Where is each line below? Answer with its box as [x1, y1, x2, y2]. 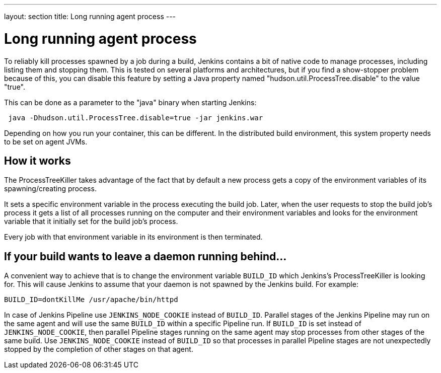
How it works [4, 154, 71, 167]
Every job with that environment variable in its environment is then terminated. [4, 233, 263, 242]
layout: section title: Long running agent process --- [4, 12, 176, 21]
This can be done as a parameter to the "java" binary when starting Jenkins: [4, 98, 257, 107]
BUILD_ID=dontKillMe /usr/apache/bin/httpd [4, 295, 178, 304]
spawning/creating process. [4, 184, 97, 193]
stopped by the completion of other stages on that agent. [4, 345, 193, 354]
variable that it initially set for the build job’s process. [4, 217, 178, 226]
